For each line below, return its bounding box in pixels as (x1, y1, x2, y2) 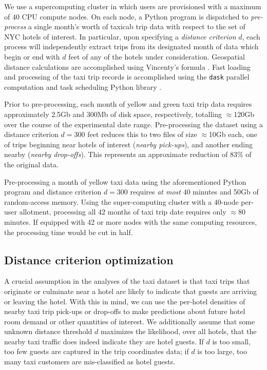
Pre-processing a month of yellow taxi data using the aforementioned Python (4, 176, 246, 187)
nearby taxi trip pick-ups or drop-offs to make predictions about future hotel (4, 306, 245, 317)
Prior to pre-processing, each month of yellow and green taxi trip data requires (4, 99, 252, 109)
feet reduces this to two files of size (87, 129, 197, 140)
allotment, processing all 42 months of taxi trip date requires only (19, 206, 226, 217)
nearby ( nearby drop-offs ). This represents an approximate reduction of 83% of (4, 149, 252, 160)
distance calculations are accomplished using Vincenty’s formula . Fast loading (4, 61, 251, 72)
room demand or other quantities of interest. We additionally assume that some (4, 316, 255, 326)
